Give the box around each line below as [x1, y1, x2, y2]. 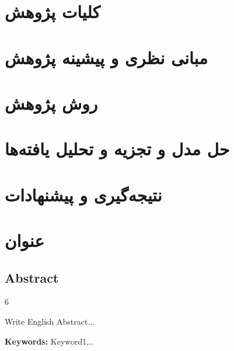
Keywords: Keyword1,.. [5, 335, 93, 347]
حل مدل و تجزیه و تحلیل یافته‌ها [5, 137, 230, 161]
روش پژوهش [5, 91, 98, 114]
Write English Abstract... [5, 315, 95, 328]
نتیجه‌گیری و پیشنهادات [5, 182, 162, 206]
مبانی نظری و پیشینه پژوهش [5, 45, 208, 69]
